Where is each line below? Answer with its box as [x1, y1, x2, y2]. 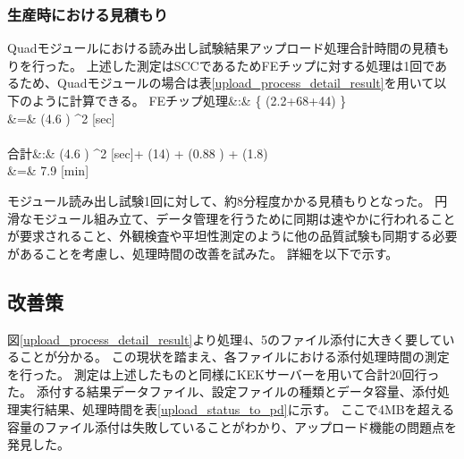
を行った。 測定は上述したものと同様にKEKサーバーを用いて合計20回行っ [7, 364, 440, 383]
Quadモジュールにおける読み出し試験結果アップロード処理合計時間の [7, 38, 412, 57]
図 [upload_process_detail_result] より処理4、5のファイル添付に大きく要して [7, 329, 443, 348]
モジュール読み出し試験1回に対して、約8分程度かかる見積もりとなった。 [7, 191, 431, 209]
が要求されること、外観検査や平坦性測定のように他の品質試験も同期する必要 [7, 226, 458, 245]
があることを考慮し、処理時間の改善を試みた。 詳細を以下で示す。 [7, 243, 399, 262]
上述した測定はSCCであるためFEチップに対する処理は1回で [86, 55, 435, 74]
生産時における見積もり [7, 3, 168, 25]
